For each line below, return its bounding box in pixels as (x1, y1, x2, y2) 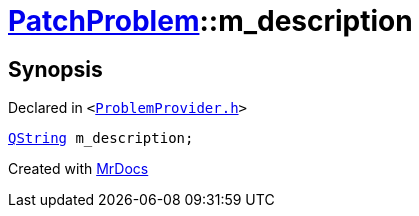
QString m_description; (8, 130, 194, 147)
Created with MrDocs (8, 160, 149, 178)
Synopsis (8, 56, 103, 82)
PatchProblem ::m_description (8, 4, 413, 38)
